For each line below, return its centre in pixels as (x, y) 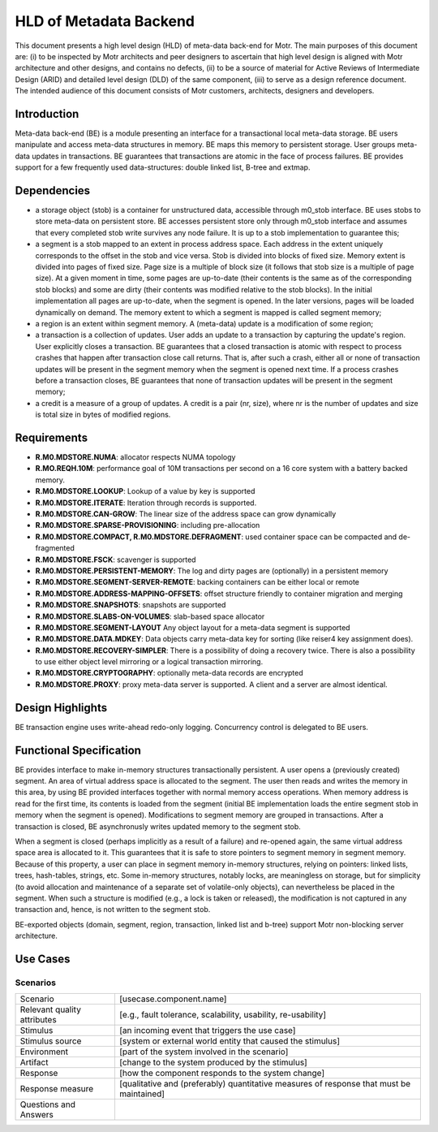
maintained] (142, 1094)
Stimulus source (51, 1041)
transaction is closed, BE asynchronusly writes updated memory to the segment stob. (158, 826)
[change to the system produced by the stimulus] (213, 1062)
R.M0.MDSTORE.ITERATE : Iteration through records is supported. (146, 503)
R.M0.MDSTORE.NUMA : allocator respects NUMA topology (135, 457)
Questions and (48, 1104)
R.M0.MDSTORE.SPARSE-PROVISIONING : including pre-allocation (148, 525)
